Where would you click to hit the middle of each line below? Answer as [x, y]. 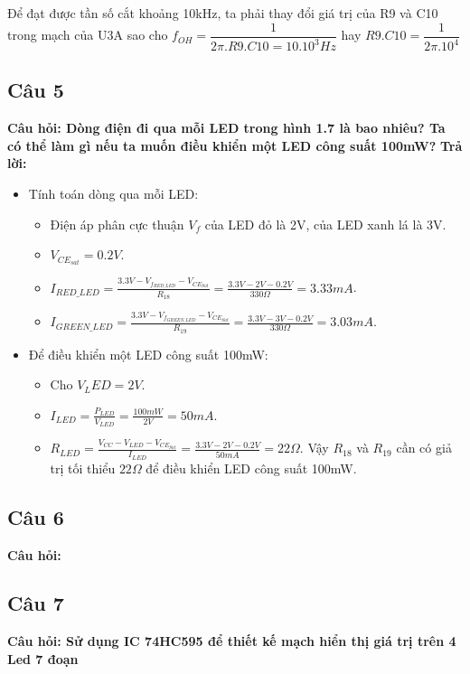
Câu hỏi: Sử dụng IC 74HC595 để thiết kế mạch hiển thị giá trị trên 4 [232, 641]
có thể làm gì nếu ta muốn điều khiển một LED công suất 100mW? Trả [235, 145]
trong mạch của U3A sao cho [88, 35]
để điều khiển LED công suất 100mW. [251, 468]
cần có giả [424, 448]
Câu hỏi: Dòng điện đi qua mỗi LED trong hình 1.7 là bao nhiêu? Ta [226, 128]
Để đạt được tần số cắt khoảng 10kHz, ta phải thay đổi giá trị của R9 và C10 [223, 13]
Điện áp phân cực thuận [117, 224]
